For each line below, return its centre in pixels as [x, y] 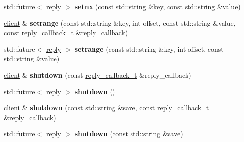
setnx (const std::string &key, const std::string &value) [158, 6]
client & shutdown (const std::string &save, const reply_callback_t [107, 108]
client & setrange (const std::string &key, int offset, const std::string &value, [120, 23]
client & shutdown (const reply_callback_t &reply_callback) [98, 74]
